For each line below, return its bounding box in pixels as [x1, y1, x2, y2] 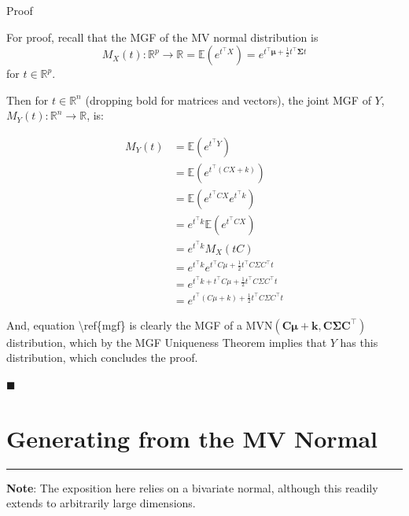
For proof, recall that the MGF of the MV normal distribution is [6, 28, 319, 45]
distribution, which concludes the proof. [6, 349, 198, 366]
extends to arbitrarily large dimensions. [6, 495, 196, 511]
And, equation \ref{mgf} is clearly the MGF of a [6, 316, 242, 333]
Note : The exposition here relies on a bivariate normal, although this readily [6, 479, 378, 496]
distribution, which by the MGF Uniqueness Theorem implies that [6, 334, 327, 350]
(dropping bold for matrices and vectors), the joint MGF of [85, 91, 371, 108]
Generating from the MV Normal [6, 422, 378, 454]
